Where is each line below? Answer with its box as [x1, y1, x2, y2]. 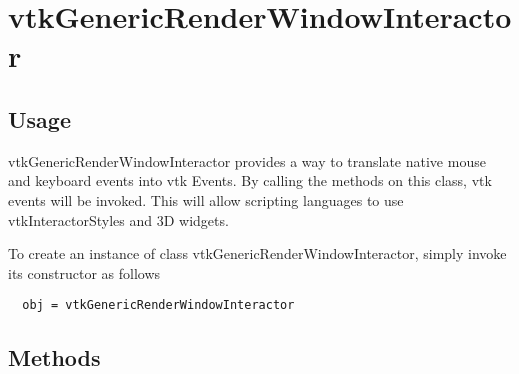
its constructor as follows [8, 262, 161, 283]
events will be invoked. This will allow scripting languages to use [8, 189, 404, 210]
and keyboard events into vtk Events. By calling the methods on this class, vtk [8, 170, 492, 191]
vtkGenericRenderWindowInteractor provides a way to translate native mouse [8, 150, 486, 171]
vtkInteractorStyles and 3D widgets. [8, 209, 229, 230]
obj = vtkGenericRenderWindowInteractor [22, 298, 295, 313]
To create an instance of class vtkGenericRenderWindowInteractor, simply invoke [8, 243, 507, 264]
